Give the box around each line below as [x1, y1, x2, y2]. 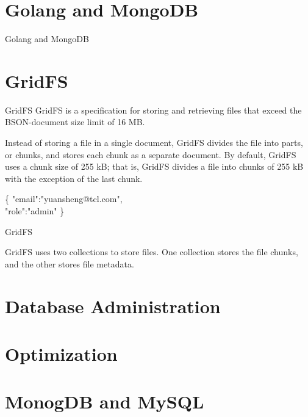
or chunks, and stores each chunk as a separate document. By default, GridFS [5, 148, 296, 161]
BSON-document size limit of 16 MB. [5, 115, 145, 128]
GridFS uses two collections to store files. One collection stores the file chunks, [5, 245, 298, 258]
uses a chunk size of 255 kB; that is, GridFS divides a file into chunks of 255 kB [5, 160, 304, 173]
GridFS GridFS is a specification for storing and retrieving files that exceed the [5, 103, 302, 116]
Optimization [5, 341, 118, 366]
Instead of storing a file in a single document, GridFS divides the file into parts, [5, 136, 303, 149]
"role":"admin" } [5, 205, 65, 217]
